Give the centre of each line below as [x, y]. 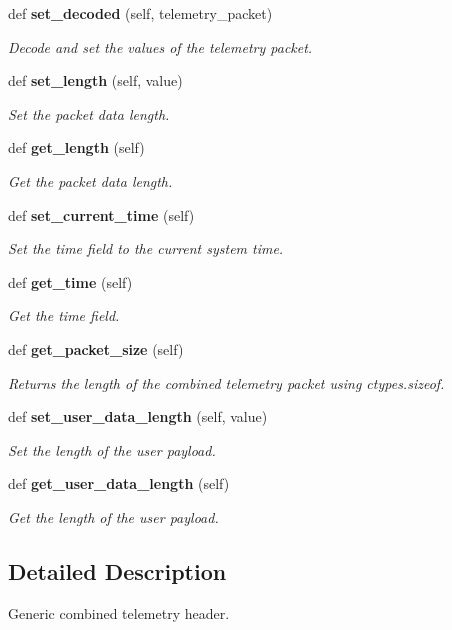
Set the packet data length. [89, 113]
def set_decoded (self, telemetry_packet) [140, 13]
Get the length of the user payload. [113, 516]
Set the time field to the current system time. [146, 248]
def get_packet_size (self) [96, 348]
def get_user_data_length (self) [119, 483]
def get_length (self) [76, 147]
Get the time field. [64, 315]
